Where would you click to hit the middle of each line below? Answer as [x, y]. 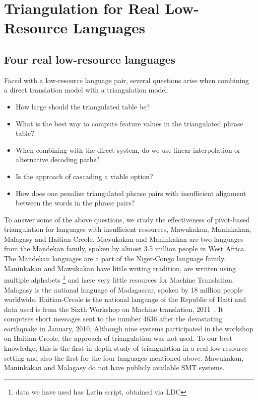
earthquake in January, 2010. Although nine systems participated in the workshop [129, 328]
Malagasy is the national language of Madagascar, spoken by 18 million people [124, 289]
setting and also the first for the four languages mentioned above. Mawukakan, [124, 357]
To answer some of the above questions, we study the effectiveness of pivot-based [127, 219]
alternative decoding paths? [58, 159]
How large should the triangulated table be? [83, 106]
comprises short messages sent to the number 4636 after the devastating [113, 319]
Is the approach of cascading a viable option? [84, 176]
